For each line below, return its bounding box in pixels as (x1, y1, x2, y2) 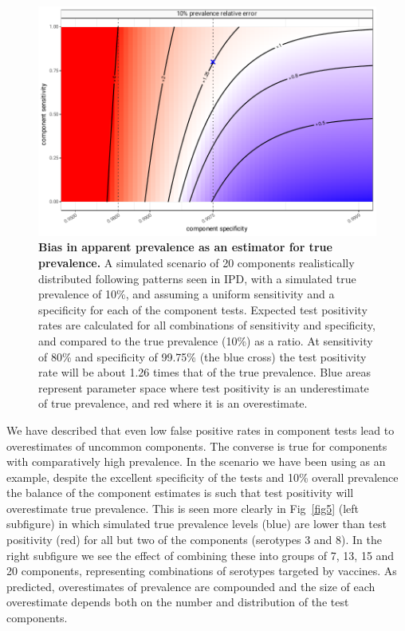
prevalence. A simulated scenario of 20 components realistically (38, 254, 355, 270)
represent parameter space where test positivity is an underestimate (38, 379, 369, 396)
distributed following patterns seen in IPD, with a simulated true (38, 270, 356, 286)
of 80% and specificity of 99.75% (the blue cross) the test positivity (38, 348, 367, 365)
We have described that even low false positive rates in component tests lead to (6, 421, 395, 438)
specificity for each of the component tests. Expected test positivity (38, 301, 368, 317)
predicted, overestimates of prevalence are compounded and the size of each (6, 578, 376, 594)
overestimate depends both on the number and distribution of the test (6, 594, 349, 610)
